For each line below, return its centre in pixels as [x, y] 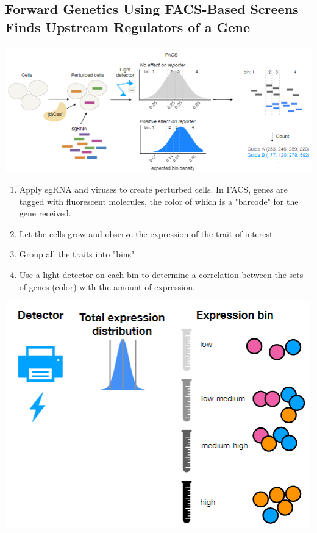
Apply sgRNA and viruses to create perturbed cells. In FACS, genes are [153, 189]
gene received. [45, 213]
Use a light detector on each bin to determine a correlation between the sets [161, 274]
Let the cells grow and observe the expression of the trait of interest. [147, 233]
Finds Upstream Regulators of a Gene [128, 27]
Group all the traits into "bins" [77, 254]
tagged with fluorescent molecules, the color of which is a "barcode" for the [159, 201]
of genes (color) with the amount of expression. [107, 286]
